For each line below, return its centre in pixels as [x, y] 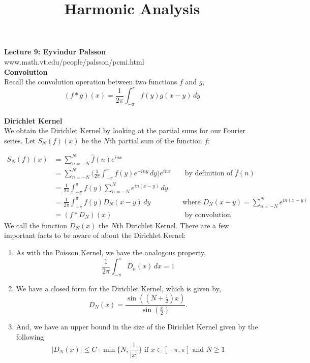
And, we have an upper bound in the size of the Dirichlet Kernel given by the [137, 327]
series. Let [20, 140]
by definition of [209, 174]
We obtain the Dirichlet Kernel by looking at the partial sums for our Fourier [125, 130]
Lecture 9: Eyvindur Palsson [55, 52]
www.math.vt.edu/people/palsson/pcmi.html [74, 61]
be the [91, 140]
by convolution [208, 215]
